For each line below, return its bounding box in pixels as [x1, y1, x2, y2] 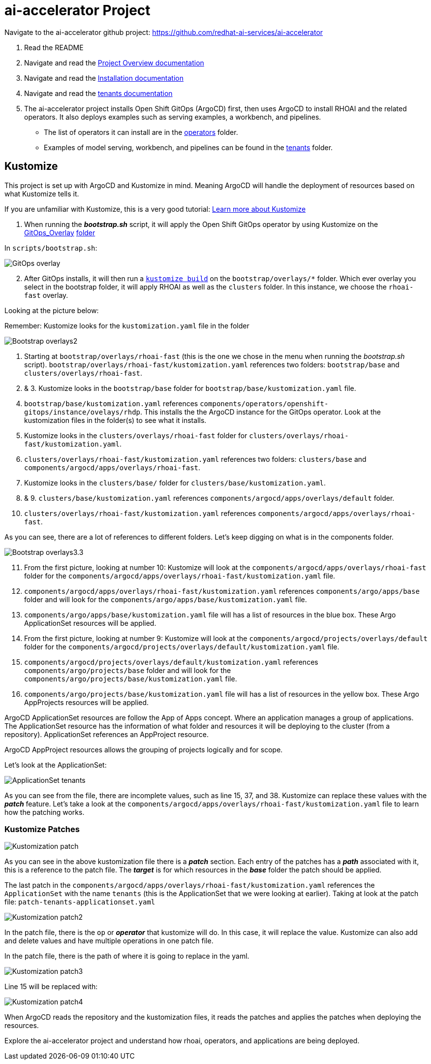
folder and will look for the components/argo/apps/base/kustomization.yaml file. [24, 595, 307, 604]
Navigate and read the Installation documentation [24, 73, 184, 82]
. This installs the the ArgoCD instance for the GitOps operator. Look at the [140, 407, 381, 416]
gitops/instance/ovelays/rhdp [24, 408, 141, 416]
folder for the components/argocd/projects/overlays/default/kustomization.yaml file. [24, 642, 339, 651]
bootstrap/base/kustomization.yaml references [24, 399, 198, 408]
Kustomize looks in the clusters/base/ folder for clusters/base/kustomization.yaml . [24, 478, 326, 487]
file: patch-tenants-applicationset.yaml [4, 898, 155, 906]
